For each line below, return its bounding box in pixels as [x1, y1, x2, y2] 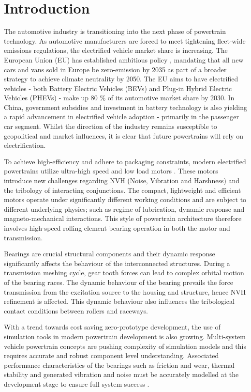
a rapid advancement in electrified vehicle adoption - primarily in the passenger [4, 111, 239, 122]
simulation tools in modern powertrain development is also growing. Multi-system [4, 331, 246, 341]
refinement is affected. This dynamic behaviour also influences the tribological [4, 296, 235, 306]
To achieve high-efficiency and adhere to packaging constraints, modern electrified [4, 156, 246, 166]
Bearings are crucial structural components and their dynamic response [4, 249, 215, 259]
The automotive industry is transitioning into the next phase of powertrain [4, 26, 226, 36]
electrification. [4, 140, 46, 150]
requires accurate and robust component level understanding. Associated [4, 350, 219, 361]
